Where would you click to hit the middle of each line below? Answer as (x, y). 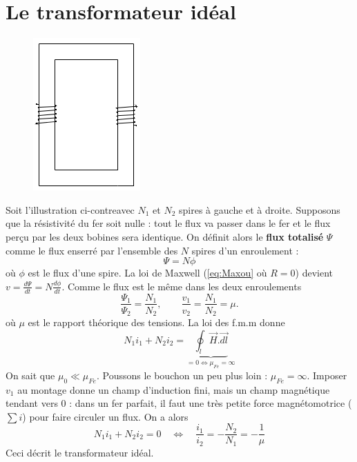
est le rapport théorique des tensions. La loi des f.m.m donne (156, 322)
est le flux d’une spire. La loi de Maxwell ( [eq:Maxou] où (147, 273)
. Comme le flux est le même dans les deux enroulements (182, 286)
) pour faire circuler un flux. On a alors (105, 416)
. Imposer (327, 375)
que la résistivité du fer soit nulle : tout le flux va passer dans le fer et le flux (168, 223)
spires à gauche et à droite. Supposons (260, 209)
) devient (314, 273)
